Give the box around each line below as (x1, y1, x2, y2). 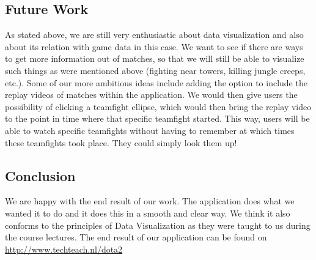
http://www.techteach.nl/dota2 (5, 242, 123, 255)
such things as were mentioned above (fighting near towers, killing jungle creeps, (5, 64, 306, 76)
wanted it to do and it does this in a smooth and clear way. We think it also (5, 206, 290, 219)
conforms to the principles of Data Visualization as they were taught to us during (5, 218, 310, 231)
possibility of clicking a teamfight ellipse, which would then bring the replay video (5, 100, 312, 113)
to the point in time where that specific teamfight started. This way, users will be (5, 112, 310, 125)
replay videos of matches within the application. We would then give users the (5, 88, 298, 101)
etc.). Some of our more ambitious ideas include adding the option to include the (5, 76, 307, 89)
